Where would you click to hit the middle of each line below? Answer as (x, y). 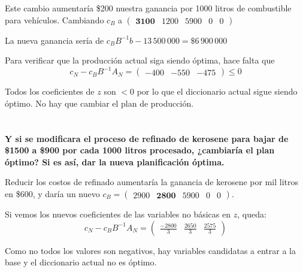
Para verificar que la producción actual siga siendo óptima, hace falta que (140, 60)
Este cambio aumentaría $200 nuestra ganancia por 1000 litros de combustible (148, 8)
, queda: (252, 214)
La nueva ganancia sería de (54, 40)
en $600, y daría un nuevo (52, 194)
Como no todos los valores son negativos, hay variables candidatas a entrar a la (150, 250)
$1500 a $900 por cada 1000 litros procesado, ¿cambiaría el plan (140, 150)
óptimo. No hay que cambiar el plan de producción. (99, 103)
